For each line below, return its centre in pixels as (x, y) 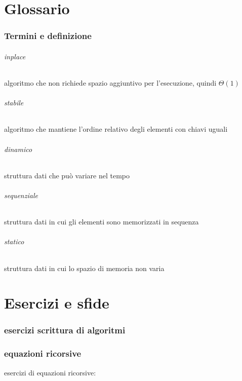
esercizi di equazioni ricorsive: (50, 372)
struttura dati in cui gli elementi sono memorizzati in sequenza (102, 222)
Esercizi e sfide (57, 303)
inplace (15, 56)
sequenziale (21, 195)
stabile (14, 103)
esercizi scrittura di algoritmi (65, 330)
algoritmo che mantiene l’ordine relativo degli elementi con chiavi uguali (116, 129)
